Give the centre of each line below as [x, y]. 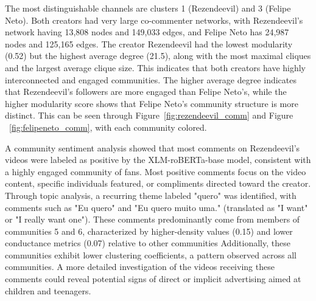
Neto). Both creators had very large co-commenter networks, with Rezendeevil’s [154, 20]
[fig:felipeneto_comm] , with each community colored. [108, 127]
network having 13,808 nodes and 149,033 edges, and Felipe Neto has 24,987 [147, 32]
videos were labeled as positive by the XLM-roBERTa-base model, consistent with [158, 160]
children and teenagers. [48, 290]
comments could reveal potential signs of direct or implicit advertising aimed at [153, 279]
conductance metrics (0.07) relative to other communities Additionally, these [148, 243]
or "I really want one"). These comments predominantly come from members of [153, 219]
